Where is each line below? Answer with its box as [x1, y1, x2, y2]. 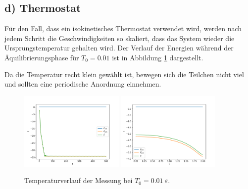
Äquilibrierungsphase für [4, 52, 79, 62]
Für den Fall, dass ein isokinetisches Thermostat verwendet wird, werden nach [4, 23, 242, 34]
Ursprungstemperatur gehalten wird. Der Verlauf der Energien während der [4, 43, 234, 53]
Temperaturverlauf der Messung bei [24, 175, 133, 186]
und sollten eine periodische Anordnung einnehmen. [4, 79, 161, 89]
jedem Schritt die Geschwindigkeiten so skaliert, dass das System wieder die [4, 33, 235, 43]
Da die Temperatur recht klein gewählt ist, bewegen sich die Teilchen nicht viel [4, 69, 244, 79]
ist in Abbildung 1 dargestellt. [112, 52, 203, 62]
